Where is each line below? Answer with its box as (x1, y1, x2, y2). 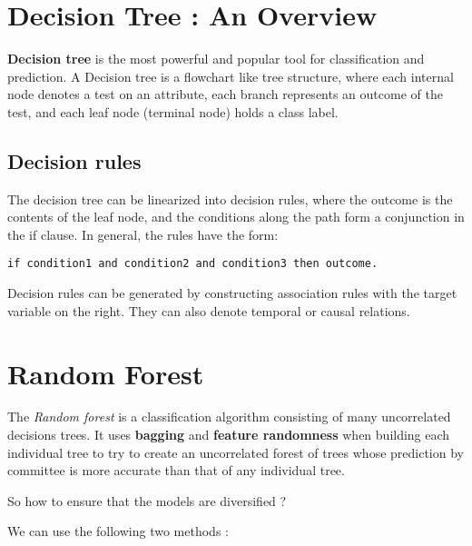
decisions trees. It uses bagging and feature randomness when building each (7, 425, 450, 444)
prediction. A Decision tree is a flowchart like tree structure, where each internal (7, 66, 454, 85)
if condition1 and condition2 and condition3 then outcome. (7, 257, 379, 271)
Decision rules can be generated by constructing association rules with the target (7, 283, 457, 303)
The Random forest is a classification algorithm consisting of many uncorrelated (7, 407, 451, 426)
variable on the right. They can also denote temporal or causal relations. (7, 301, 410, 320)
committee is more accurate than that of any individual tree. (7, 461, 345, 480)
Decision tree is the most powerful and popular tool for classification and (7, 49, 425, 68)
